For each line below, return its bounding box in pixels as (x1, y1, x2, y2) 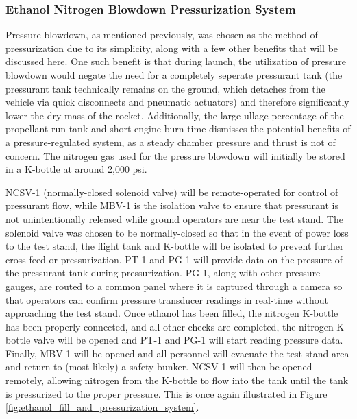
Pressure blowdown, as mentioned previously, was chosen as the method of (5, 27, 318, 42)
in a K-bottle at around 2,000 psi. (5, 162, 147, 176)
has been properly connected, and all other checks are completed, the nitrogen (5, 319, 334, 333)
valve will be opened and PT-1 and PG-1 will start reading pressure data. (33, 333, 343, 347)
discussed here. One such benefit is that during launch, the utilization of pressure (5, 54, 346, 69)
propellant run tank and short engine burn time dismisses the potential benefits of (5, 121, 351, 136)
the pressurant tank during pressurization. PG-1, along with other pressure (5, 265, 321, 280)
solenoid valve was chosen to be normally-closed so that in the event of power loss (5, 225, 349, 239)
